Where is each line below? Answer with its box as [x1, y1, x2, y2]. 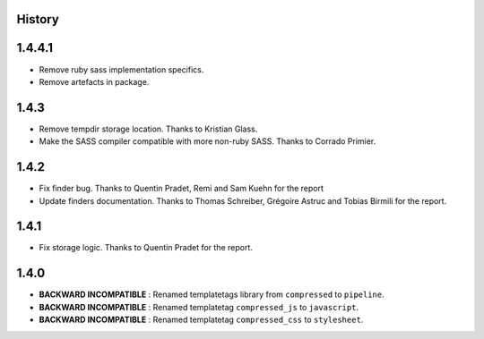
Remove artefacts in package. [39, 76, 150, 87]
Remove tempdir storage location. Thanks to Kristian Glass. [39, 123, 258, 134]
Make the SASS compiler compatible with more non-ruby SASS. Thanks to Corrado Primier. [39, 136, 376, 147]
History [16, 12, 60, 27]
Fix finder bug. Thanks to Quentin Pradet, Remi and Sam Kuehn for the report [39, 183, 324, 194]
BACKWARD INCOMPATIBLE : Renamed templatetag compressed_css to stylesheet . [39, 314, 364, 326]
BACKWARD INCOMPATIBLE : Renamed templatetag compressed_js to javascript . [39, 301, 359, 312]
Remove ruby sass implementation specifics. [39, 64, 204, 75]
